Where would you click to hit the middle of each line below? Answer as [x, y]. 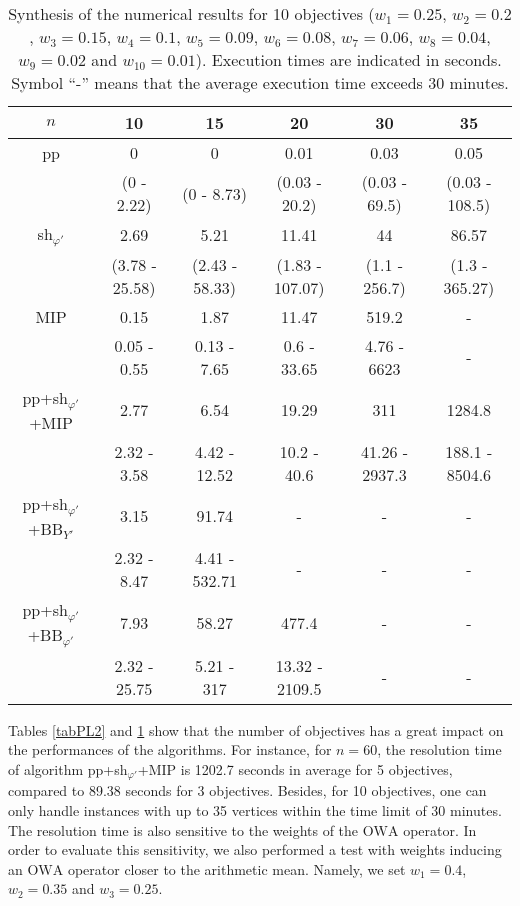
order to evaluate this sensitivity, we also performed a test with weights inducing [255, 849]
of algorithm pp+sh [68, 768]
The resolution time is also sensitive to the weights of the [183, 829]
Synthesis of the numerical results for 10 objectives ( [191, 13]
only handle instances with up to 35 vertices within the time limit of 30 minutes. [255, 809]
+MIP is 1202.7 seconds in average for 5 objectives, [295, 768]
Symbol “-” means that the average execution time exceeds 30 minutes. [260, 82]
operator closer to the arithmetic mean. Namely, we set [236, 868]
